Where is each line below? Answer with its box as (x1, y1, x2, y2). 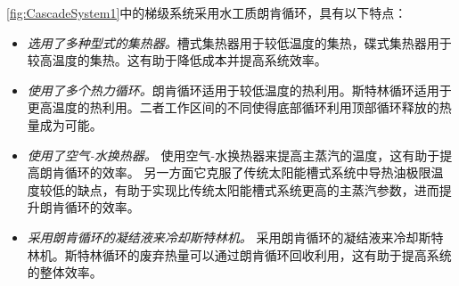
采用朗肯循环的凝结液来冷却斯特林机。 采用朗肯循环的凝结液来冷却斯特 (27, 227, 444, 246)
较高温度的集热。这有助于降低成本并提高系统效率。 (27, 51, 327, 69)
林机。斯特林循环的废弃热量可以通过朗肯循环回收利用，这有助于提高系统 (27, 245, 452, 264)
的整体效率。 (27, 263, 102, 282)
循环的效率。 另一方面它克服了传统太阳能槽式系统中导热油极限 (64, 163, 431, 182)
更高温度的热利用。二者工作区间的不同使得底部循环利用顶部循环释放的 (27, 98, 439, 117)
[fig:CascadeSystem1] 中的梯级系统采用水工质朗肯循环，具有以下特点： (6, 4, 407, 21)
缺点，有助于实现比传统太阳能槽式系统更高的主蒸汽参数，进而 (77, 180, 439, 199)
